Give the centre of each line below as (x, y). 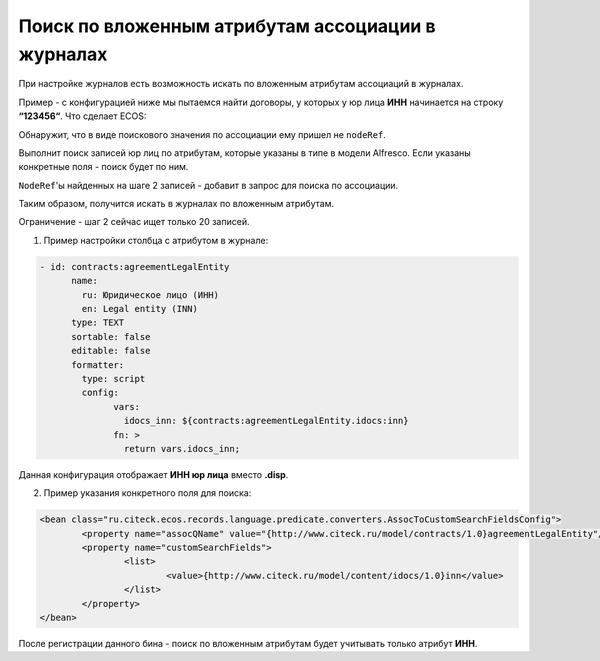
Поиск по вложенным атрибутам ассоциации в (227, 26)
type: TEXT (98, 323)
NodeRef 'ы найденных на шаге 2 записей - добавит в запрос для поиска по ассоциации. (208, 185)
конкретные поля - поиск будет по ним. (103, 167)
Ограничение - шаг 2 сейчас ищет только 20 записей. (134, 222)
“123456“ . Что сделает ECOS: (82, 116)
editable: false (111, 351)
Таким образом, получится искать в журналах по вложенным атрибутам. (176, 204)
